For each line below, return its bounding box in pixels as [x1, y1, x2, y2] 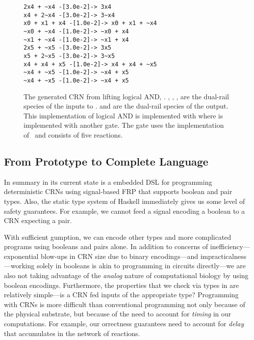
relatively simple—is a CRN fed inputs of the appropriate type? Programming [4, 289, 239, 300]
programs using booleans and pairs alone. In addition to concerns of [4, 241, 208, 252]
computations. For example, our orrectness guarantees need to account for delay [4, 318, 244, 329]
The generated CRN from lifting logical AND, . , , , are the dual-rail [24, 91, 229, 101]
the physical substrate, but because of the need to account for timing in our [4, 309, 231, 319]
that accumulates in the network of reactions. [4, 328, 140, 338]
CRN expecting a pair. [4, 215, 72, 226]
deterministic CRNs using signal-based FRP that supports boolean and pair [4, 186, 232, 197]
